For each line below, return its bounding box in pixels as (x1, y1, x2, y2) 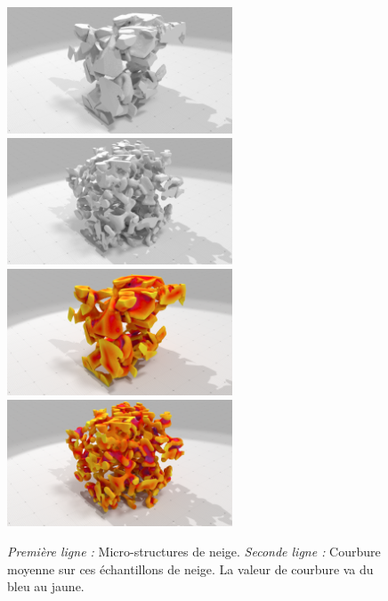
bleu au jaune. (7, 577, 85, 596)
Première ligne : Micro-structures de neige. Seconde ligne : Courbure (7, 542, 381, 561)
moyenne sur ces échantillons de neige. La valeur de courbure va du (7, 559, 374, 578)
